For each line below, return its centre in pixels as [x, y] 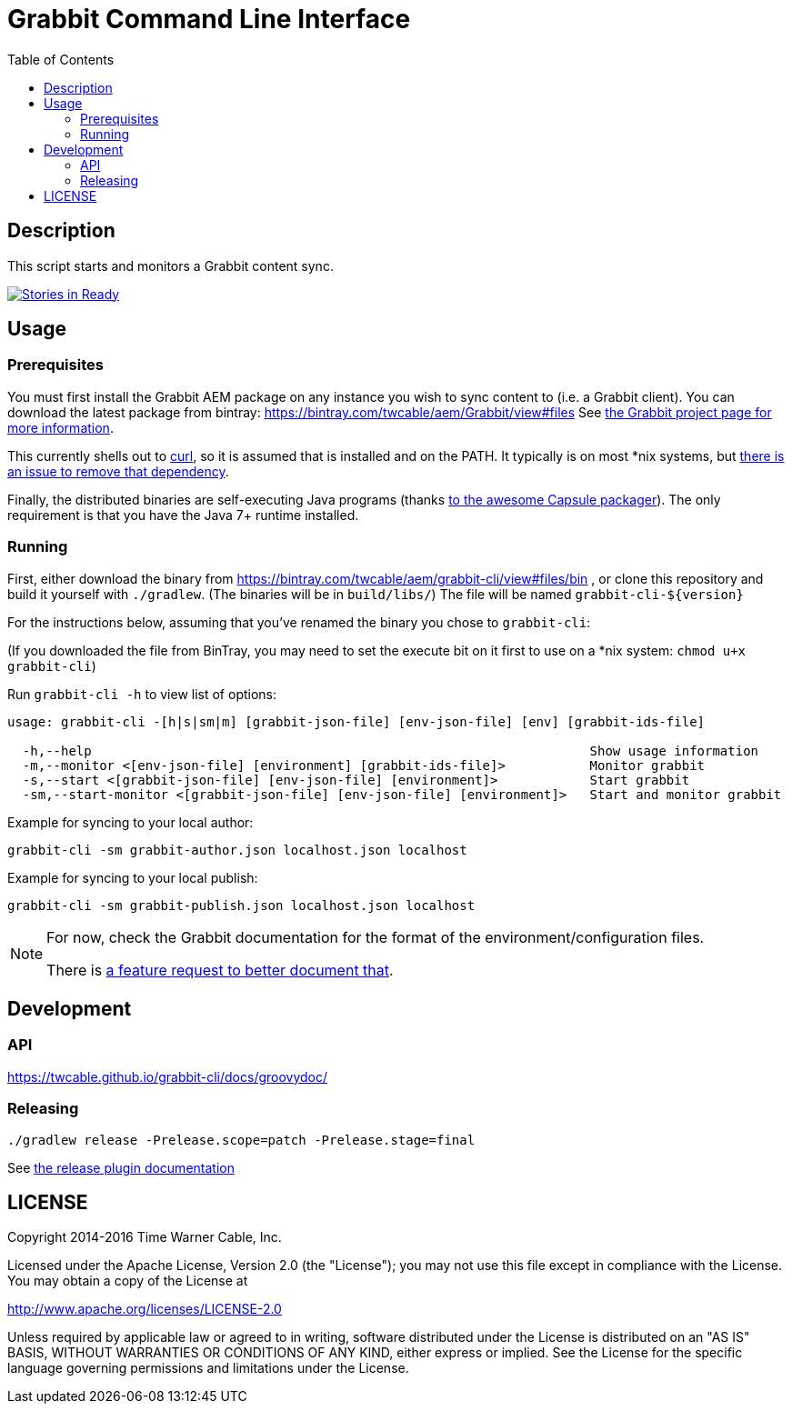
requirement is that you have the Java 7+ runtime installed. [183, 515]
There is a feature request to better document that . [220, 970]
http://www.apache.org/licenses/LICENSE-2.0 [145, 1309]
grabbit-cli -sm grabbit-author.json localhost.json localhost [237, 850]
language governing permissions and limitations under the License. [208, 1368]
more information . [60, 427]
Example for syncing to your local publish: [133, 877]
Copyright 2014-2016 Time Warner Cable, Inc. [145, 1237]
